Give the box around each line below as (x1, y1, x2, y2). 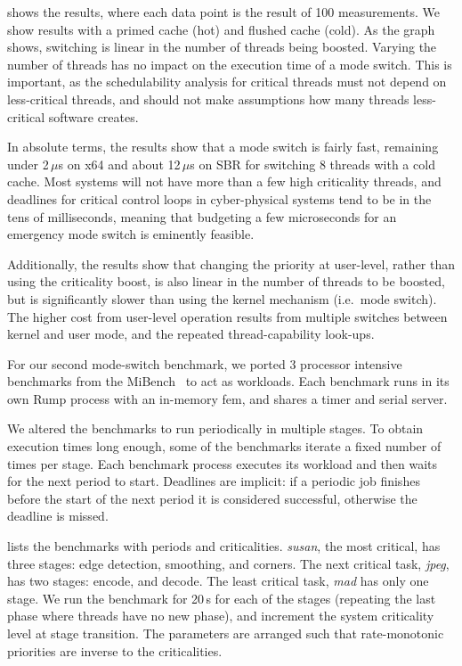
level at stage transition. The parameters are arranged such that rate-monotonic (7, 624, 444, 642)
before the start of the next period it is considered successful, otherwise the (7, 489, 417, 507)
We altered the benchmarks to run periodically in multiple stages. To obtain (7, 419, 424, 438)
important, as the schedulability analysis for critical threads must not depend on (7, 72, 447, 91)
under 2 (7, 154, 49, 173)
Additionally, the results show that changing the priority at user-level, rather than (7, 254, 456, 273)
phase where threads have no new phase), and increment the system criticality (7, 606, 434, 625)
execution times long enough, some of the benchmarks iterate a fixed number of (7, 437, 442, 456)
